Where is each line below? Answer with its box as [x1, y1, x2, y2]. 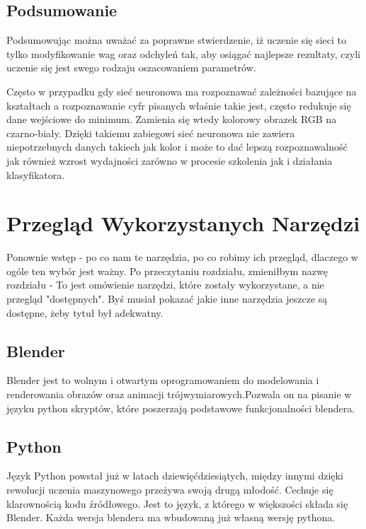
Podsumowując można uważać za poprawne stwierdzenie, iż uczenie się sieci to [6, 33, 346, 47]
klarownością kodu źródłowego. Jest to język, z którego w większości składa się [6, 496, 348, 511]
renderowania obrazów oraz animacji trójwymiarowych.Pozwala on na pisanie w [6, 387, 352, 402]
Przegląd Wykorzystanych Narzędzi [6, 209, 360, 238]
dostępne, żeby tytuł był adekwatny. [6, 305, 164, 320]
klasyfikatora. [6, 167, 65, 182]
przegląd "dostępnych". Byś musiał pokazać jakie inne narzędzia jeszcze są [6, 291, 328, 306]
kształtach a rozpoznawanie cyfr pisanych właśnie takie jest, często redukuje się [6, 98, 351, 112]
